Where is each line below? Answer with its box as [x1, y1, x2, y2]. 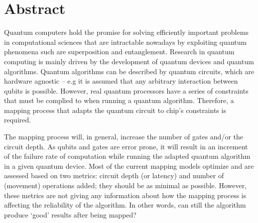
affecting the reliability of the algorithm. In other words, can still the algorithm [4, 200, 246, 210]
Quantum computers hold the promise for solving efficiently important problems [4, 27, 249, 37]
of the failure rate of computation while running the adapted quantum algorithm [4, 151, 251, 161]
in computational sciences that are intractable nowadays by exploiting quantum [4, 36, 247, 47]
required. [4, 114, 31, 125]
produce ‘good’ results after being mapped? [4, 209, 136, 220]
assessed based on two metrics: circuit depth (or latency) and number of [4, 170, 224, 181]
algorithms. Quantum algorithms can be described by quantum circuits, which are [4, 66, 255, 76]
